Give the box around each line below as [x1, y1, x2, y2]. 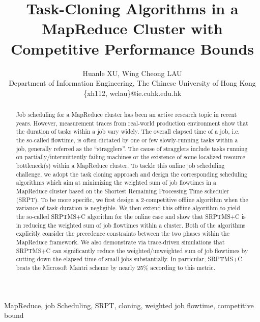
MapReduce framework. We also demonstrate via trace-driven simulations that [16, 237, 225, 246]
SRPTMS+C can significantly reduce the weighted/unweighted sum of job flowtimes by [16, 246, 248, 255]
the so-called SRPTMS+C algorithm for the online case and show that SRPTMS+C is [16, 212, 246, 220]
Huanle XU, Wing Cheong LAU [82, 67, 182, 78]
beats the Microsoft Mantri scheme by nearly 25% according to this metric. [16, 263, 215, 271]
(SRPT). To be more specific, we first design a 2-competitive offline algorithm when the [16, 195, 248, 204]
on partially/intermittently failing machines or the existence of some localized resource [16, 153, 245, 161]
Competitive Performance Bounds [10, 38, 254, 59]
